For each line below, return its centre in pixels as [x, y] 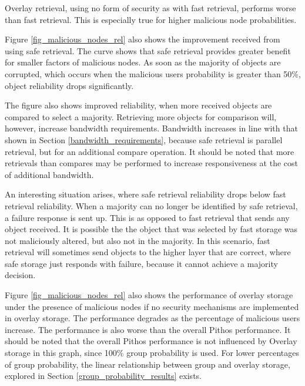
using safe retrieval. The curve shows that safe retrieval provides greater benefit [148, 50]
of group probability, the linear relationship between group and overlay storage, [148, 364]
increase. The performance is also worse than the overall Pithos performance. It [148, 329]
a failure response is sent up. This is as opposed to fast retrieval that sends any [147, 217]
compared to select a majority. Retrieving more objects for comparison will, [141, 116]
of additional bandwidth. [49, 174]
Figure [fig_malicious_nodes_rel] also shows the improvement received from [143, 39]
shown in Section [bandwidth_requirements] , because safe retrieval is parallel [144, 139]
